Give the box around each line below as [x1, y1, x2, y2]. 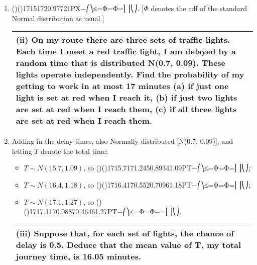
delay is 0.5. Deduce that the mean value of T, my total [16, 238, 241, 250]
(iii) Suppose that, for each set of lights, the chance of [16, 227, 234, 239]
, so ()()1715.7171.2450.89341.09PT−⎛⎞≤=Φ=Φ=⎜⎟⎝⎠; [83, 162, 251, 173]
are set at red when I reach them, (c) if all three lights [16, 103, 237, 115]
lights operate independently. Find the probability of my [16, 68, 244, 80]
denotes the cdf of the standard [151, 3, 247, 13]
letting [12, 145, 32, 156]
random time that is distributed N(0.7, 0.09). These [16, 57, 226, 69]
